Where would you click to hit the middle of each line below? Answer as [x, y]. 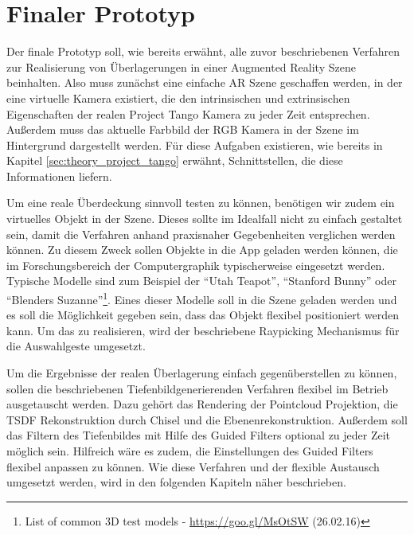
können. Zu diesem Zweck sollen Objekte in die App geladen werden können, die [202, 250]
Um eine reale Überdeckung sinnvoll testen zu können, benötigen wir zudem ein [201, 203]
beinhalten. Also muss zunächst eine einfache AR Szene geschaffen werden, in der [205, 82]
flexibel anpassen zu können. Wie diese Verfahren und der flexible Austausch [193, 466]
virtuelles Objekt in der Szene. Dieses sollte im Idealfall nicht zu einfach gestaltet [205, 219]
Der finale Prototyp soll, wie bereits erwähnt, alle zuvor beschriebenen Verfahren [203, 51]
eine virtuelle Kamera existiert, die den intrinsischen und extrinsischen [178, 98]
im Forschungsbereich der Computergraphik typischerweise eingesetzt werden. [196, 265]
